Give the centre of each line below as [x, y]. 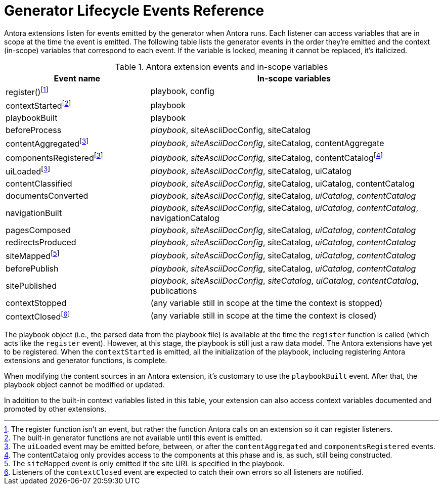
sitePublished [31, 285]
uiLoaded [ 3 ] [28, 171]
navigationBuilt [34, 213]
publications [174, 291]
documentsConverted [47, 196]
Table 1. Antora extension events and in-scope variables [221, 66]
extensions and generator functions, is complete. [86, 361]
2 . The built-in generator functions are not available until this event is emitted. [133, 438]
